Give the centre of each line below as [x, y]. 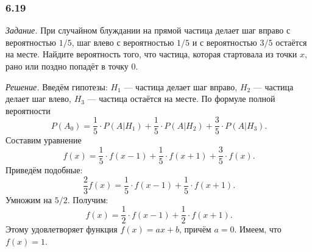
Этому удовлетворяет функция [62, 229]
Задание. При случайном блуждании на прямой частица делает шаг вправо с [148, 30]
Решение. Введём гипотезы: [57, 86]
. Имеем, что [258, 229]
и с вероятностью [225, 42]
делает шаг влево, [38, 99]
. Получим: [88, 199]
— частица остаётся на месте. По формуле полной [181, 99]
